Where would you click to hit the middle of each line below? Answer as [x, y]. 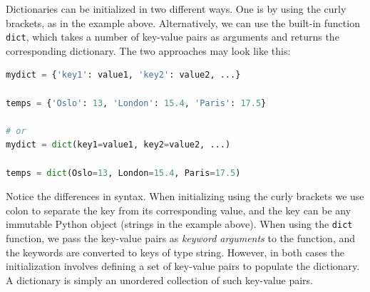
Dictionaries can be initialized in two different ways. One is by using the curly [176, 9]
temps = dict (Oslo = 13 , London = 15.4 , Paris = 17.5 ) [123, 173]
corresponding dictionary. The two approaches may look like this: [148, 50]
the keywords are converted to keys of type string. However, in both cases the [175, 252]
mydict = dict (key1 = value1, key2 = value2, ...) [118, 145]
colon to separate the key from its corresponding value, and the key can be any [179, 210]
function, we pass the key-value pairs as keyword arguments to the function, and [181, 238]
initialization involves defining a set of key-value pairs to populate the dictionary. [183, 266]
